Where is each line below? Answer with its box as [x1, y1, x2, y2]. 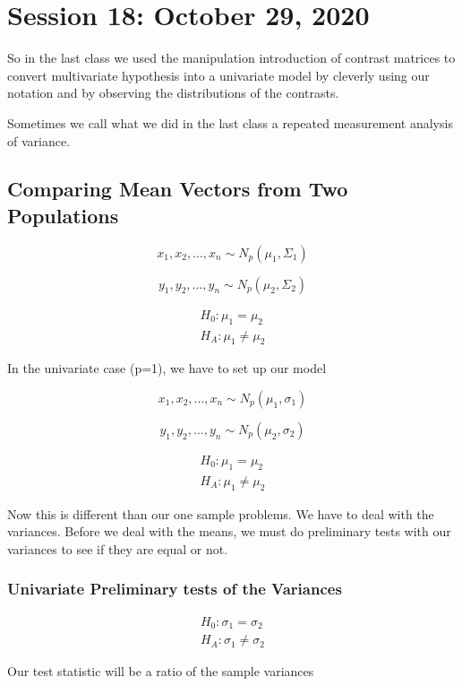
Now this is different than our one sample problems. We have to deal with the [7, 504, 434, 523]
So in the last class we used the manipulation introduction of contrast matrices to [7, 48, 456, 67]
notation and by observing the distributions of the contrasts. [7, 83, 339, 102]
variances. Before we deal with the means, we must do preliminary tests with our [7, 522, 451, 541]
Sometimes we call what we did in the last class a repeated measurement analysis [7, 113, 453, 132]
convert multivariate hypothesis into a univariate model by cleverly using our [7, 65, 430, 84]
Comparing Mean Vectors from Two [7, 175, 348, 203]
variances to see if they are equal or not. [7, 539, 228, 558]
